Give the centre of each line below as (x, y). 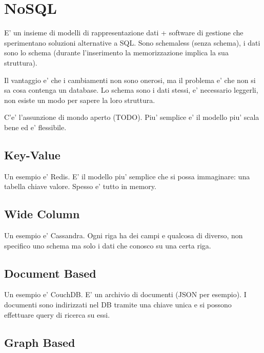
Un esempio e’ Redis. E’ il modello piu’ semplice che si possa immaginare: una (127, 176)
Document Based (50, 273)
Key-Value (32, 154)
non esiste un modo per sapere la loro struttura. (80, 100)
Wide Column (42, 214)
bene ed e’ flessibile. (35, 127)
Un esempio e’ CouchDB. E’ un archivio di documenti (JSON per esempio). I (125, 294)
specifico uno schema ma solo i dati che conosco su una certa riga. (108, 245)
